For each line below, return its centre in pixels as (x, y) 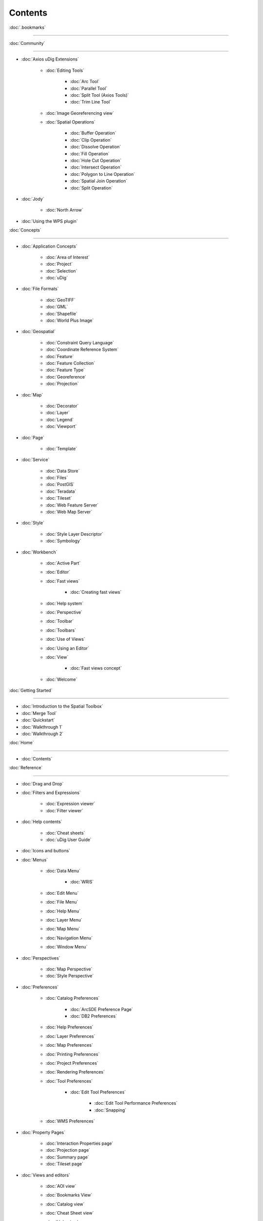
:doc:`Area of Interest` (68, 257)
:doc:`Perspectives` (41, 958)
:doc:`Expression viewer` (70, 804)
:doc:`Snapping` (110, 1110)
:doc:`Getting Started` (31, 691)
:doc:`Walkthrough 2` (42, 734)
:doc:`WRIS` (82, 882)
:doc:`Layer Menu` (64, 920)
